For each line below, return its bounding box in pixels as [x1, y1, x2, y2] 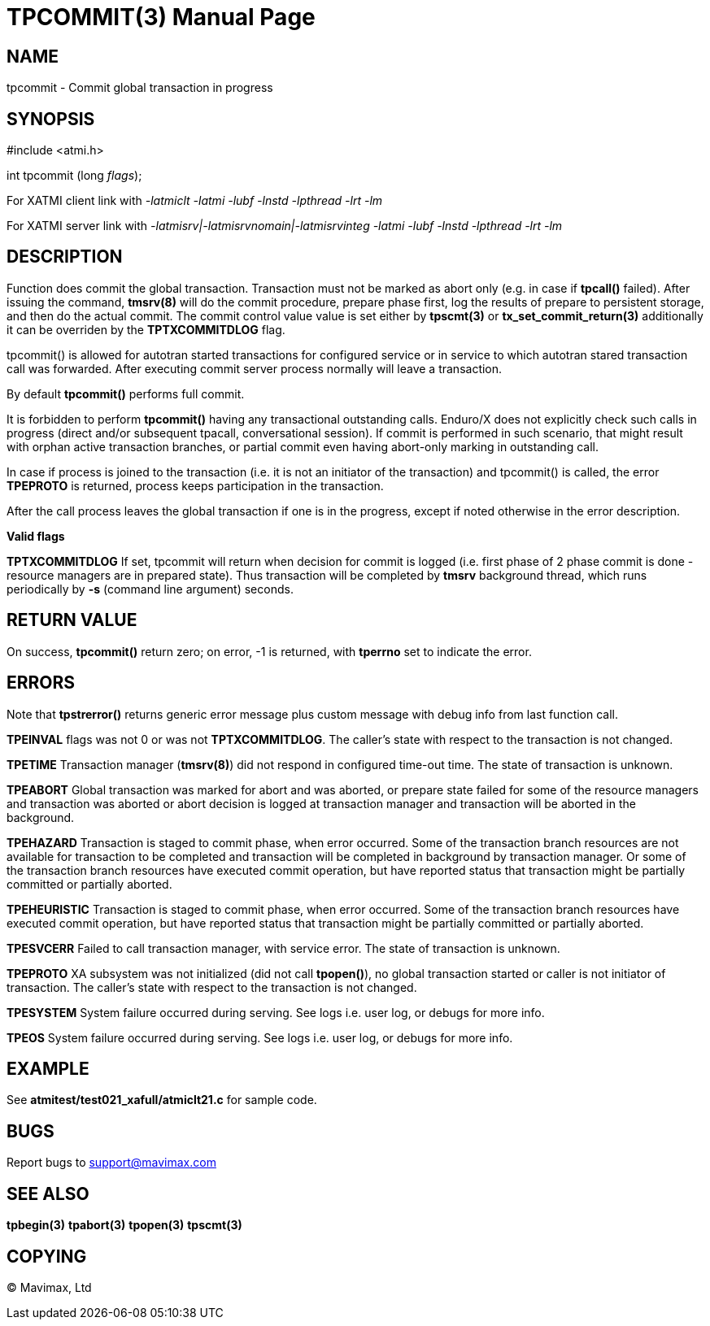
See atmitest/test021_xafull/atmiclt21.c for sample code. [7, 1093, 317, 1107]
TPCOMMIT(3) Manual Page [7, 3, 316, 31]
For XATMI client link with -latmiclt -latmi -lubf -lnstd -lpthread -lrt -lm [7, 193, 383, 208]
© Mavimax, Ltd [7, 1280, 92, 1294]
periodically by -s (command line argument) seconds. [7, 581, 294, 596]
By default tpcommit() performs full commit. [7, 386, 245, 401]
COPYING [7, 1246, 87, 1267]
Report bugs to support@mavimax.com [7, 1155, 216, 1170]
